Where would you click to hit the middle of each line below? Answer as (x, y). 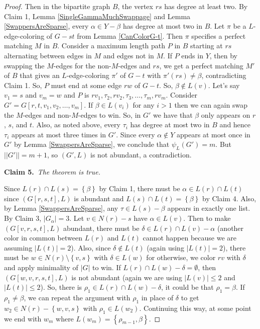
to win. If (106, 267)
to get (190, 298)
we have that (173, 114)
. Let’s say (224, 85)
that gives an (40, 75)
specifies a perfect (219, 35)
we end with (23, 318)
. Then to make (207, 218)
